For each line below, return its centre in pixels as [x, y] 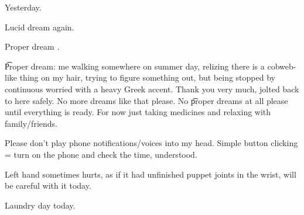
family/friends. [31, 123]
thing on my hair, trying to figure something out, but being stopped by [147, 77]
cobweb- [282, 66]
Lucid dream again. [40, 27]
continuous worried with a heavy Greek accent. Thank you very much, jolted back [152, 89]
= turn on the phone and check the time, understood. [101, 154]
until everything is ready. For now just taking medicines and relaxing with [138, 112]
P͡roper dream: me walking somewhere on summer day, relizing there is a [135, 66]
